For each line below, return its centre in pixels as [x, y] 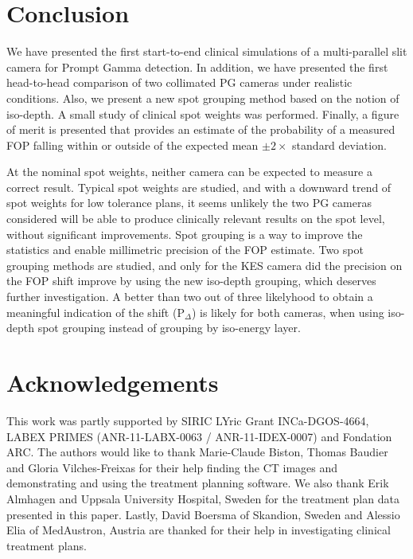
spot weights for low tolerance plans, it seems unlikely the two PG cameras [189, 203]
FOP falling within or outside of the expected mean [132, 145]
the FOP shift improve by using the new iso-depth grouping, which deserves [191, 281]
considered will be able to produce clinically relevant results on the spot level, [196, 219]
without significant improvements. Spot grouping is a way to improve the [185, 234]
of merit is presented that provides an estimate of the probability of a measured [201, 129]
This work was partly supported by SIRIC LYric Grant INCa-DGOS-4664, [188, 420]
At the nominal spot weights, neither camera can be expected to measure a [189, 172]
